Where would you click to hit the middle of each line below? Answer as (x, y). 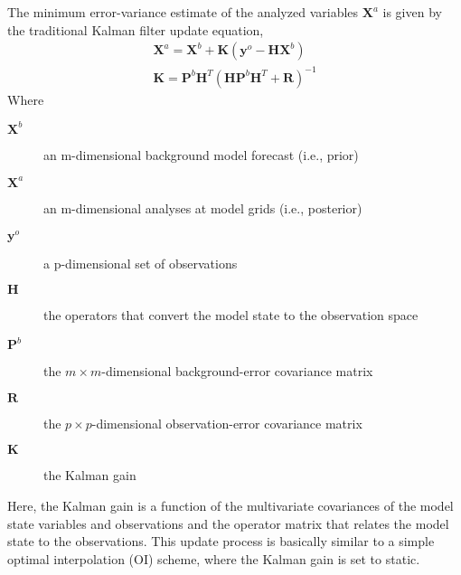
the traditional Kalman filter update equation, (136, 29)
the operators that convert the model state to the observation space (231, 315)
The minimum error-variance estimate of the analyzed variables (183, 12)
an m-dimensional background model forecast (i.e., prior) (201, 154)
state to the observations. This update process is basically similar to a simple (221, 541)
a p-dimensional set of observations (141, 263)
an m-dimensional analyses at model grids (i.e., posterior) (203, 207)
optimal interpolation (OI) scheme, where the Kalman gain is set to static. (214, 558)
